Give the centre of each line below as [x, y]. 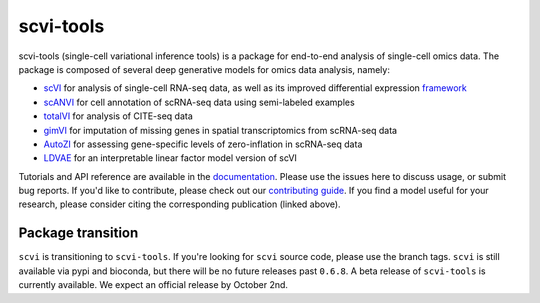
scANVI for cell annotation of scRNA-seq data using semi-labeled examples [199, 102]
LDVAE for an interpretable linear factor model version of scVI [170, 158]
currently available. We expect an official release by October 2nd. [153, 285]
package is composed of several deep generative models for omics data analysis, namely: [204, 69]
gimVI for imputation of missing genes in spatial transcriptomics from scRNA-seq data [220, 130]
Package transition [78, 233]
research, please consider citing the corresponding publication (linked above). [179, 204]
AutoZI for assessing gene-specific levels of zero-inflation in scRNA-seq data [203, 144]
